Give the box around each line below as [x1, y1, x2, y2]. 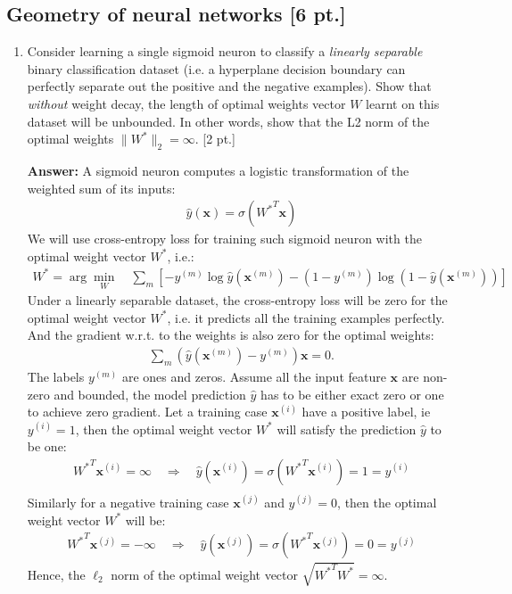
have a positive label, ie [301, 402, 431, 421]
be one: [27, 437, 67, 456]
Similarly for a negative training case [27, 492, 229, 511]
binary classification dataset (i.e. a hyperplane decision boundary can [27, 59, 406, 78]
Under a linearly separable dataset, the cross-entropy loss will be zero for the [27, 291, 448, 309]
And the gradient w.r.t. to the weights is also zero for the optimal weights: [27, 326, 434, 344]
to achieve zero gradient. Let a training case [27, 402, 268, 421]
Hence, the [27, 565, 86, 583]
